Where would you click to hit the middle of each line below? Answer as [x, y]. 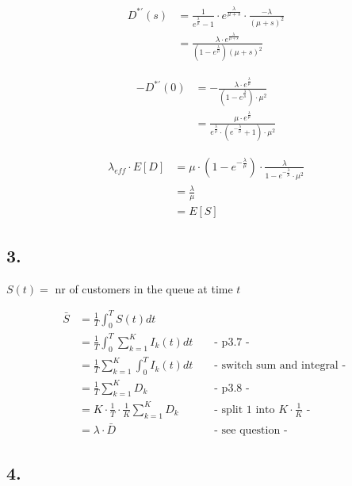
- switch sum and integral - [280, 366]
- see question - [251, 430]
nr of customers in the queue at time [144, 288]
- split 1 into [245, 409]
